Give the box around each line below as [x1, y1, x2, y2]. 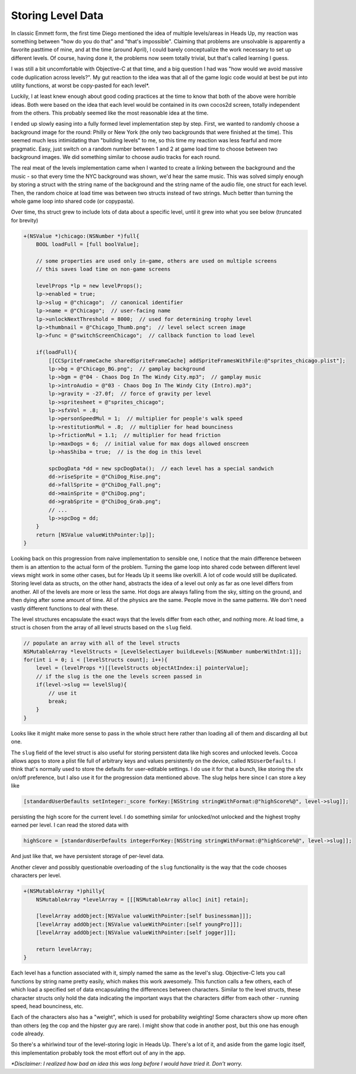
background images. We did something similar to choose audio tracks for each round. [11, 154, 221, 161]
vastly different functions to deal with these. [11, 605, 119, 612]
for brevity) [11, 216, 39, 224]
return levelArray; [36, 946, 93, 952]
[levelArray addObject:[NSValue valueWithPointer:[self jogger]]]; [36, 929, 237, 936]
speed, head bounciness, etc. [11, 1002, 84, 1009]
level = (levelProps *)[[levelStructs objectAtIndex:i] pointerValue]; [36, 665, 249, 671]
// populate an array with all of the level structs [23, 640, 180, 646]
